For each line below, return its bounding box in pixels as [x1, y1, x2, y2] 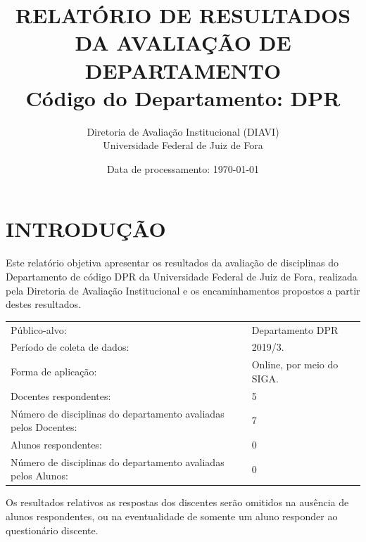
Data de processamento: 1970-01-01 [106, 161, 260, 176]
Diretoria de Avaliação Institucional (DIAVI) [87, 124, 279, 138]
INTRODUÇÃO [6, 214, 166, 243]
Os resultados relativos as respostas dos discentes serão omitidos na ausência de [6, 495, 349, 510]
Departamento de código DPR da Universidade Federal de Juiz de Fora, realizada [6, 269, 358, 283]
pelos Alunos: [11, 468, 68, 483]
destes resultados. [6, 297, 81, 311]
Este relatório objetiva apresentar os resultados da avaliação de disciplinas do [6, 255, 339, 270]
